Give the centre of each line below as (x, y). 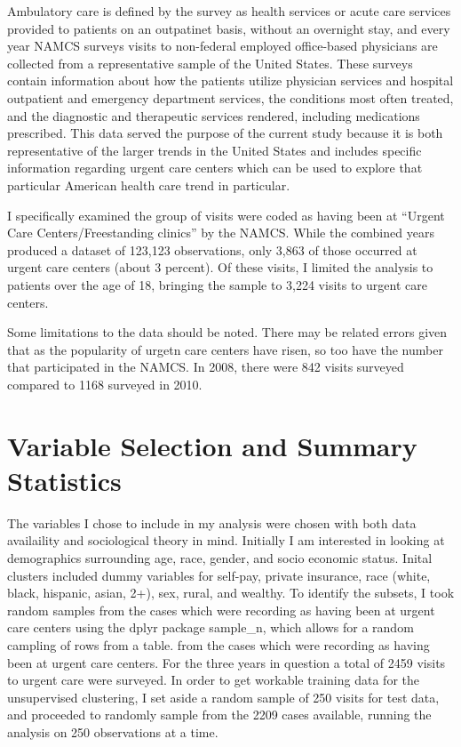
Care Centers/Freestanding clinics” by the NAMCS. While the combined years (221, 233)
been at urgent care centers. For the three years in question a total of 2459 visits (227, 662)
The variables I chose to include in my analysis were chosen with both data (212, 522)
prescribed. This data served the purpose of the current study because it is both (225, 133)
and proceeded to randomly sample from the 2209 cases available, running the (219, 715)
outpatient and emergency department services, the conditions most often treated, (230, 97)
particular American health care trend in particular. (149, 185)
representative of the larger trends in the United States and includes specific (215, 150)
